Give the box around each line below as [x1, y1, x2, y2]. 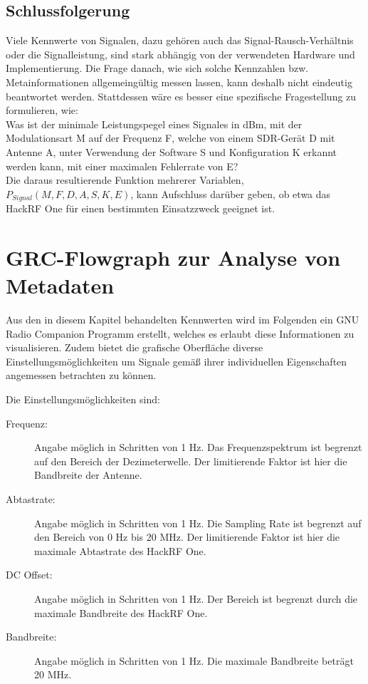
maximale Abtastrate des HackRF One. [34, 543, 206, 558]
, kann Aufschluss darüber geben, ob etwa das [130, 186, 331, 201]
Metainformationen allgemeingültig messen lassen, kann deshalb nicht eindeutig [6, 74, 352, 89]
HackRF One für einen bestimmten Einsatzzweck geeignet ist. [6, 201, 275, 216]
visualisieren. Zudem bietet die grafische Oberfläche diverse [6, 340, 263, 355]
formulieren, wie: [6, 103, 78, 118]
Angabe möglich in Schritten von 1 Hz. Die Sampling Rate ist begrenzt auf [34, 515, 362, 530]
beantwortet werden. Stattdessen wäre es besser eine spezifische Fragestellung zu [6, 88, 357, 103]
